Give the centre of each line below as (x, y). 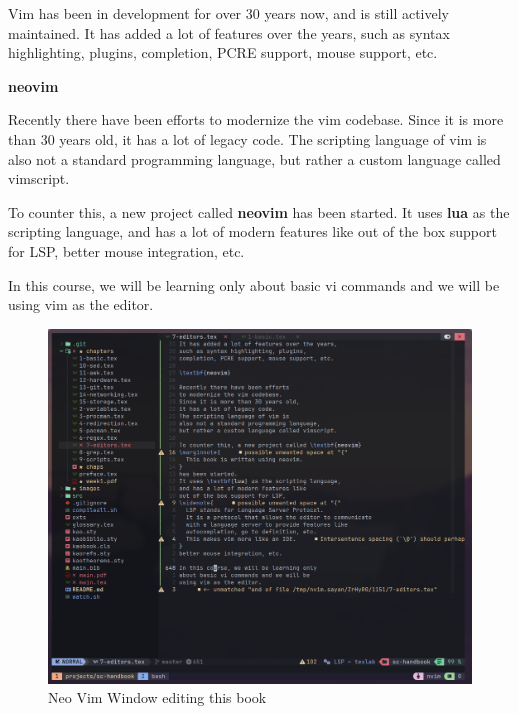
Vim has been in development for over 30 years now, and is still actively (228, 13)
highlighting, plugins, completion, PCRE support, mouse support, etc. (223, 52)
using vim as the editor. (81, 304)
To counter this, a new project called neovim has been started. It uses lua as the (259, 211)
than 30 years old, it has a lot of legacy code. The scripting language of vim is (247, 138)
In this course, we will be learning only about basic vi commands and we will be (254, 284)
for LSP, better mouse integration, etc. (126, 250)
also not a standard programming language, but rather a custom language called (254, 158)
